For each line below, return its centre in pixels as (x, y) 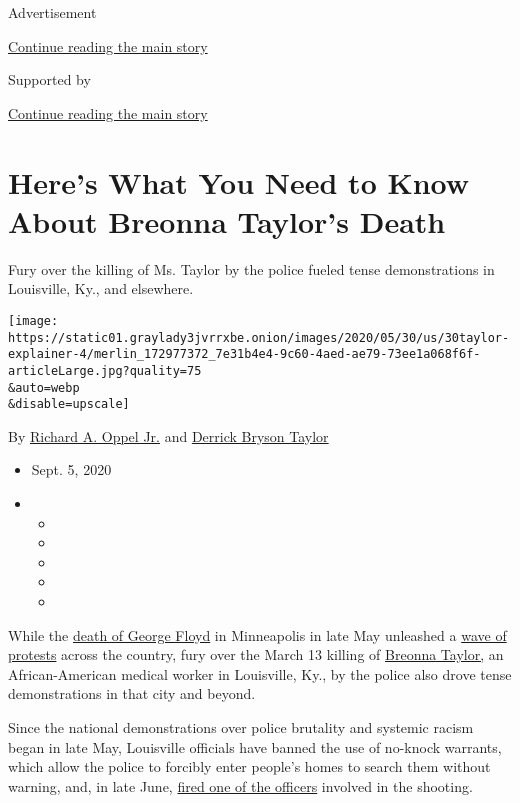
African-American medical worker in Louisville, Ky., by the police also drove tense (260, 673)
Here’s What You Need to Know (239, 181)
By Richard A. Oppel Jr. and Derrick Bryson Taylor (168, 435)
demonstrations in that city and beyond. (132, 693)
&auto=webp (44, 387)
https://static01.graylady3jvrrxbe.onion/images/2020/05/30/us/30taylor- (259, 337)
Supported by (49, 79)
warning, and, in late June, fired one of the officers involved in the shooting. (240, 785)
